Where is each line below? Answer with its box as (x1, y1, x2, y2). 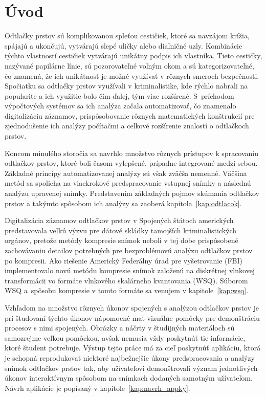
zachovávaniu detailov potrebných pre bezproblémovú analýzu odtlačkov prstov (5, 245, 253, 255)
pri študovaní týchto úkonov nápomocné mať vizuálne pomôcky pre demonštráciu (5, 312, 260, 323)
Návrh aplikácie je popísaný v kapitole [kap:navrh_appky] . (5, 382, 190, 393)
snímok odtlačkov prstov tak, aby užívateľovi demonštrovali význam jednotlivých (5, 362, 258, 373)
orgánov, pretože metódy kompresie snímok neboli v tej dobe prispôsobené (5, 235, 238, 246)
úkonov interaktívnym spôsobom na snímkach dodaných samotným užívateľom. (5, 372, 253, 383)
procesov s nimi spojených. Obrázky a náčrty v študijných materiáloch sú (5, 322, 235, 333)
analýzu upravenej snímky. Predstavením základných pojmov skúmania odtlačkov (5, 188, 259, 198)
